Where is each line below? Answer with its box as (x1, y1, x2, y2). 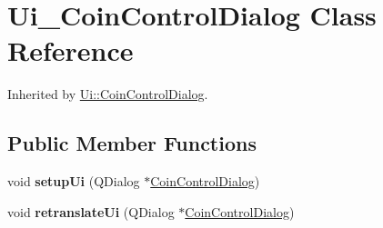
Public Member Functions (7, 129, 257, 157)
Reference (7, 32, 134, 69)
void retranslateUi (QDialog (7, 202, 175, 221)
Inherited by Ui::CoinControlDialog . (7, 84, 208, 104)
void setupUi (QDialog (7, 172, 140, 191)
